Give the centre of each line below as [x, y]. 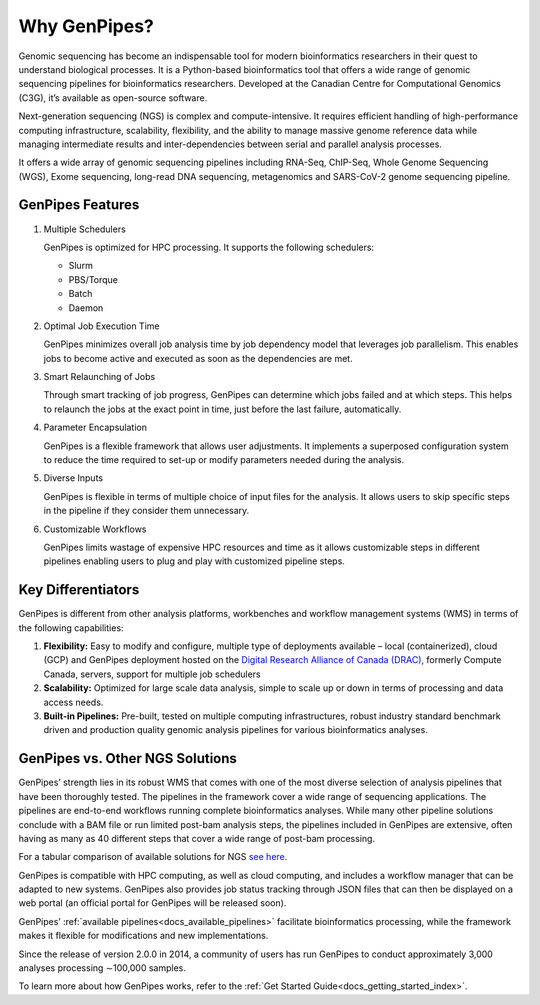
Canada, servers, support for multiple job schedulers [152, 674]
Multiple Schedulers [85, 229]
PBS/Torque [93, 279]
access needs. [73, 702]
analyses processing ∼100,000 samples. [102, 968]
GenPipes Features [79, 205]
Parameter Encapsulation [95, 427]
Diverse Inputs [73, 478]
